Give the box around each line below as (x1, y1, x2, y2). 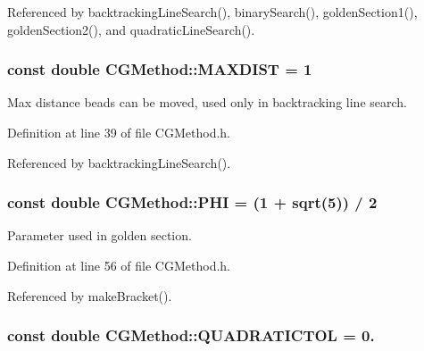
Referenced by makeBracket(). (7, 286, 172, 305)
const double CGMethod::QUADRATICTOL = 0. (7, 324, 375, 347)
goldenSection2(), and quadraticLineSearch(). (7, 20, 255, 38)
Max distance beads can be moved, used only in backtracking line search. (7, 93, 407, 112)
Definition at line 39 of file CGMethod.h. (7, 123, 230, 141)
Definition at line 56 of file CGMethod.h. (7, 256, 230, 274)
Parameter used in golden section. (7, 226, 192, 245)
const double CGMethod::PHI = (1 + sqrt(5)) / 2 (7, 191, 378, 213)
